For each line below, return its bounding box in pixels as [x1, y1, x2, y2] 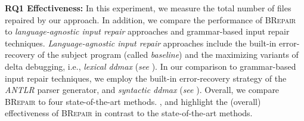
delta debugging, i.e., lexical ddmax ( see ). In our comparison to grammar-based [5, 60, 296, 72]
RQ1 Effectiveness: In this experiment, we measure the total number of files [5, 2, 291, 14]
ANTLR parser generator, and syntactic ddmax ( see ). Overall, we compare [5, 83, 280, 96]
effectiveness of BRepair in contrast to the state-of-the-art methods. [5, 107, 253, 119]
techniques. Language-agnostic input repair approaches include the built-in [5, 36, 277, 49]
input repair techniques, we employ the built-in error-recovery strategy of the [5, 72, 287, 84]
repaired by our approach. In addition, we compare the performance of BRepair [5, 13, 296, 26]
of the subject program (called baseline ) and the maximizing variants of [38, 48, 299, 61]
